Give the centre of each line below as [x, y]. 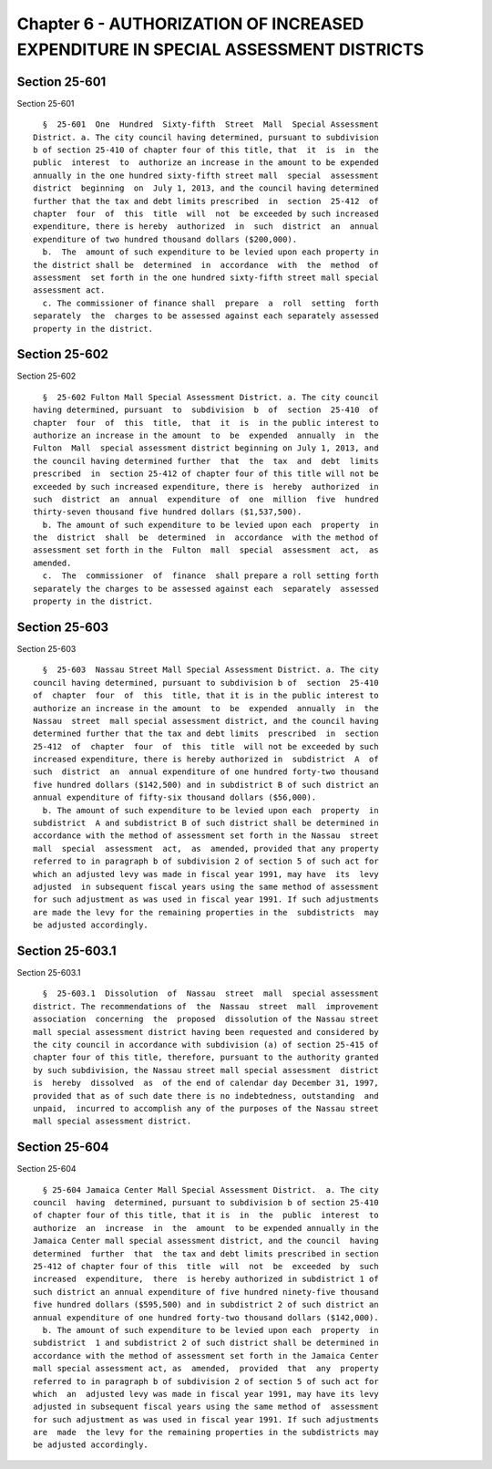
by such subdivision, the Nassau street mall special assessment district [206, 1070]
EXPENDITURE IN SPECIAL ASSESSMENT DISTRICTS [220, 49]
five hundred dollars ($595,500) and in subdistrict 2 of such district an [206, 1305]
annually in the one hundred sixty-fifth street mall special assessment [206, 175]
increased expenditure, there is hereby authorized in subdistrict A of [206, 760]
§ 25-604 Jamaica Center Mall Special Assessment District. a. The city [210, 1190]
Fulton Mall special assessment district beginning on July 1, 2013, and [206, 448]
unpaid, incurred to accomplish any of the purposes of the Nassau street [206, 1108]
